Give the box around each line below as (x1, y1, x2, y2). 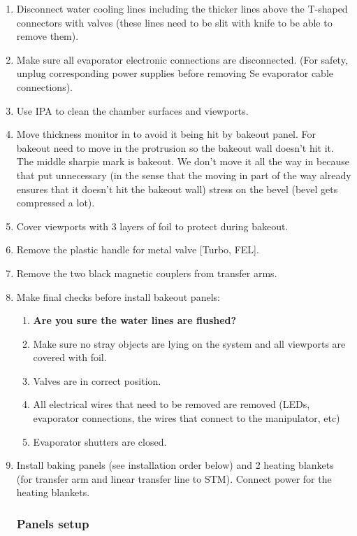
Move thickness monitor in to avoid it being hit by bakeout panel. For (16, 127, 316, 141)
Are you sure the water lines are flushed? (33, 313, 237, 327)
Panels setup (16, 514, 89, 532)
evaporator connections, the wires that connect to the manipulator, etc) (33, 411, 340, 425)
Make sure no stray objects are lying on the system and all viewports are (33, 336, 346, 351)
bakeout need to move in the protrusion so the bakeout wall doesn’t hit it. (16, 140, 334, 155)
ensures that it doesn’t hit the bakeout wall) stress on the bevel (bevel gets (16, 181, 338, 196)
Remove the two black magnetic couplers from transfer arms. (16, 265, 277, 280)
